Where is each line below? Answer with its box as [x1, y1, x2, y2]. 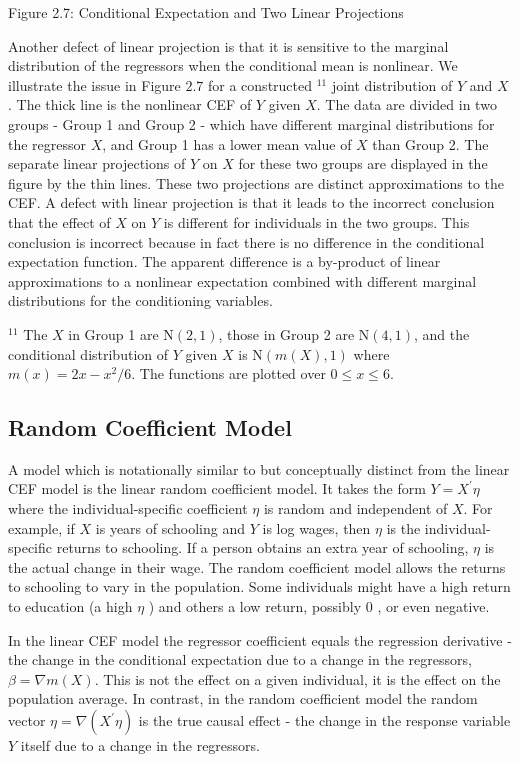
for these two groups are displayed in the [238, 153, 488, 174]
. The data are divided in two [316, 94, 497, 115]
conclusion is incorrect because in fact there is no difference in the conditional [8, 231, 485, 252]
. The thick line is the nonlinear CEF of [8, 94, 252, 115]
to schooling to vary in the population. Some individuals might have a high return [8, 576, 511, 597]
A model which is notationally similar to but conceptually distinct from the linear [8, 458, 510, 479]
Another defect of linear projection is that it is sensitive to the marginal [8, 35, 449, 56]
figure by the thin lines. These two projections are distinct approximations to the [8, 172, 504, 193]
